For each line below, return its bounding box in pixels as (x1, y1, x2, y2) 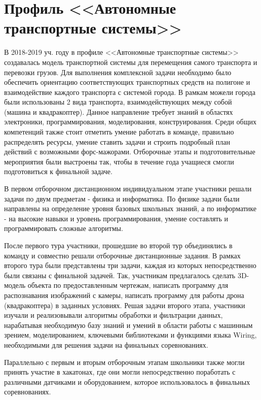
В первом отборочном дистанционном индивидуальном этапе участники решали (4, 183, 252, 194)
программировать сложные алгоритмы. (4, 223, 123, 234)
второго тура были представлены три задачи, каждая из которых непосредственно (4, 260, 256, 271)
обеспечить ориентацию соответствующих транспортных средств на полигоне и (4, 77, 250, 87)
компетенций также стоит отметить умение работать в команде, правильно (4, 126, 234, 137)
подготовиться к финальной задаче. (4, 166, 113, 177)
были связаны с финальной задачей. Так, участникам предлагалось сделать (4, 270, 236, 280)
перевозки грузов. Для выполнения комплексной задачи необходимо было (4, 66, 232, 77)
